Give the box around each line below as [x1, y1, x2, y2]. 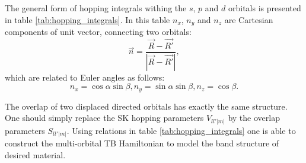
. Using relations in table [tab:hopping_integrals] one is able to [66, 124, 296, 136]
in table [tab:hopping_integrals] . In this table [5, 13, 170, 25]
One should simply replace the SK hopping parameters [5, 111, 204, 124]
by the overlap [228, 111, 280, 124]
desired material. [5, 149, 66, 161]
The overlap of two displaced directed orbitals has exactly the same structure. [5, 100, 288, 112]
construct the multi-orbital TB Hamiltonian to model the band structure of [5, 137, 279, 149]
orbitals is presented [228, 2, 301, 14]
